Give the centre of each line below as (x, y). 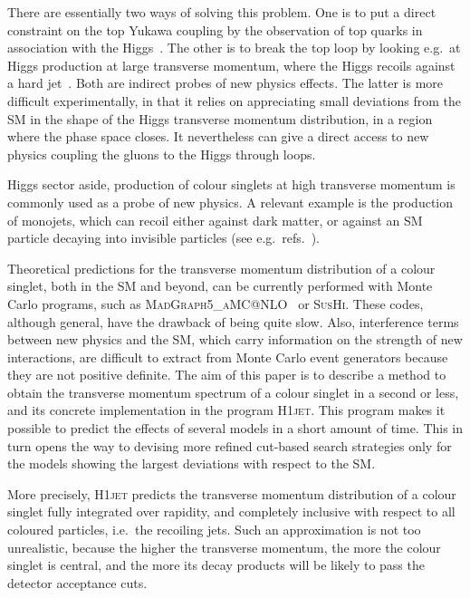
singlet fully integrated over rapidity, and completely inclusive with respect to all (231, 511)
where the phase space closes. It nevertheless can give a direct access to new (218, 136)
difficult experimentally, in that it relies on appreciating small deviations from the (234, 100)
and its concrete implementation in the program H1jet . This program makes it (226, 410)
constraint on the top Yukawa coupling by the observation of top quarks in (215, 29)
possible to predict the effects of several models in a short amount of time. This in (235, 428)
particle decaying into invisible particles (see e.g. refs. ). (163, 238)
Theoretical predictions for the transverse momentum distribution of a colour (221, 268)
